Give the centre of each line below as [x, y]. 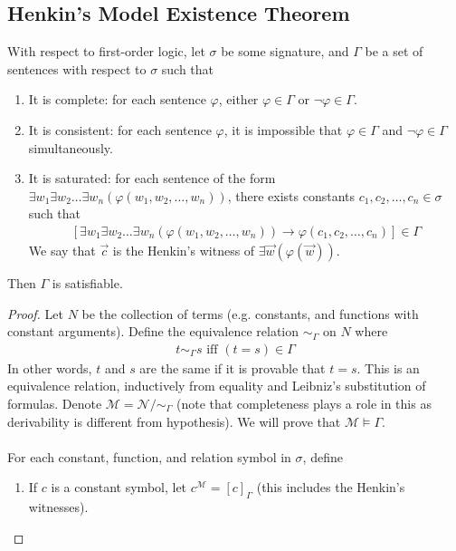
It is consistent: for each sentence [120, 129]
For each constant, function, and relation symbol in [149, 456]
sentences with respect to [77, 68]
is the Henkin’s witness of [184, 250]
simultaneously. [71, 147]
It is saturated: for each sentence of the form [152, 178]
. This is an [388, 367]
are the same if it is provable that [233, 367]
